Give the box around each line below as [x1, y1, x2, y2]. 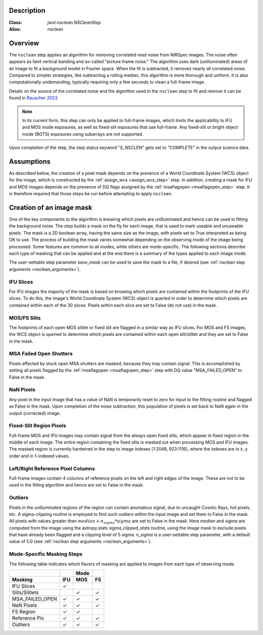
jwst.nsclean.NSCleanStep [47, 20, 101, 25]
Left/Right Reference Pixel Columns [9, 465, 95, 472]
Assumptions [9, 157, 51, 165]
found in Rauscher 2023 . [9, 95, 59, 101]
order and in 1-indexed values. [9, 453, 70, 459]
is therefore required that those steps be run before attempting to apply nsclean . [9, 191, 173, 197]
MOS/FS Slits [9, 314, 41, 321]
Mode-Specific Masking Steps [9, 551, 83, 557]
